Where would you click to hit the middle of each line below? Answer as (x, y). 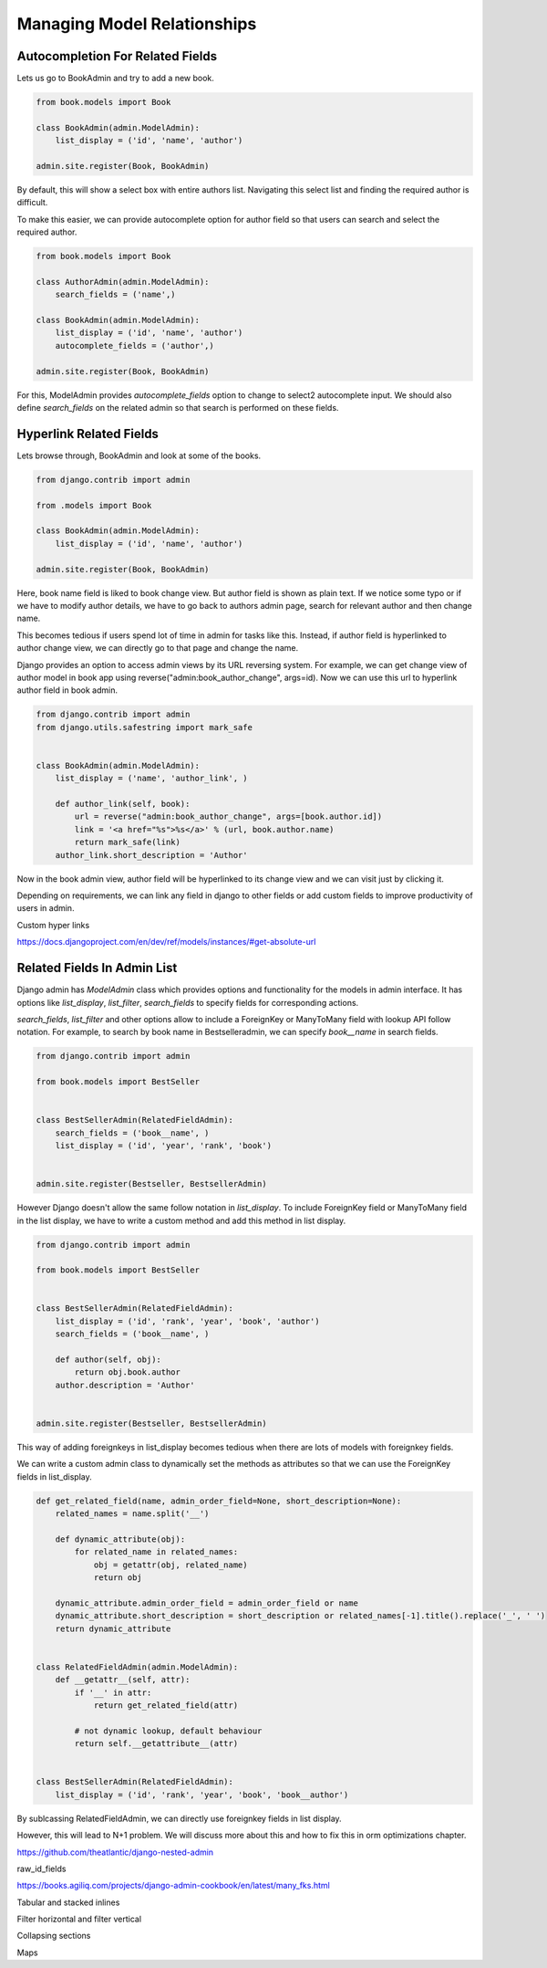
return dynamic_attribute (113, 1628)
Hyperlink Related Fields (88, 434)
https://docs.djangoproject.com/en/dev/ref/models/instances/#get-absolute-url (166, 942)
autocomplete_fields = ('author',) (134, 345)
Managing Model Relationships (137, 24)
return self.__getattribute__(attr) (156, 1744)
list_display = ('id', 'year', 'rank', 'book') (164, 1146)
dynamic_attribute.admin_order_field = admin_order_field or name (207, 1603)
